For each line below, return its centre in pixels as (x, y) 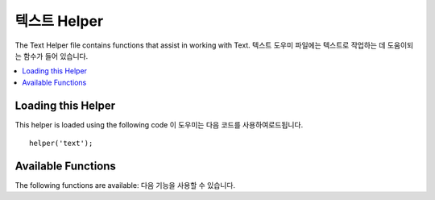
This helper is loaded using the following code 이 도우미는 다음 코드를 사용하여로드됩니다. (159, 124)
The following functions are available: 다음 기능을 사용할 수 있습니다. (125, 185)
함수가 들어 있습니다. (56, 56)
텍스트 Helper (59, 21)
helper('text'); (61, 144)
